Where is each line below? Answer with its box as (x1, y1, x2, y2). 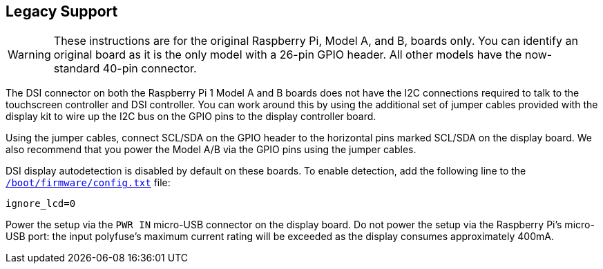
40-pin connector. (102, 61, 197, 76)
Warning (8, 48, 51, 62)
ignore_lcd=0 (6, 198, 76, 210)
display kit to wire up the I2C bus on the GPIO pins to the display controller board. (6, 110, 376, 123)
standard (53, 61, 100, 76)
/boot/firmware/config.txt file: (6, 177, 171, 189)
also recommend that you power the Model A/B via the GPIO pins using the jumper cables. (6, 143, 417, 156)
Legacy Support (6, 3, 118, 20)
